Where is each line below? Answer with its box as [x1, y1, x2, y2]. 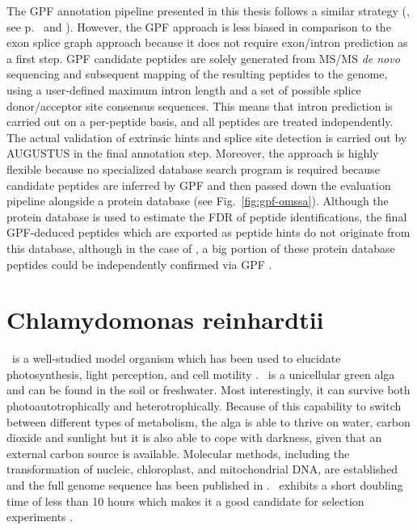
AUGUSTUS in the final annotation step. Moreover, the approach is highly [6, 145, 379, 162]
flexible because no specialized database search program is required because [6, 160, 380, 177]
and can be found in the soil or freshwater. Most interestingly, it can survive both [6, 381, 411, 398]
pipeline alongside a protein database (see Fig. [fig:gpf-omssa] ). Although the [6, 192, 389, 209]
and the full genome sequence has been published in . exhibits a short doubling [6, 476, 403, 493]
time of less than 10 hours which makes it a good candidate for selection [6, 492, 364, 509]
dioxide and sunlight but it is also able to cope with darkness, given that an [6, 429, 382, 446]
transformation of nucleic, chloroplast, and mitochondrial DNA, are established [6, 461, 398, 477]
